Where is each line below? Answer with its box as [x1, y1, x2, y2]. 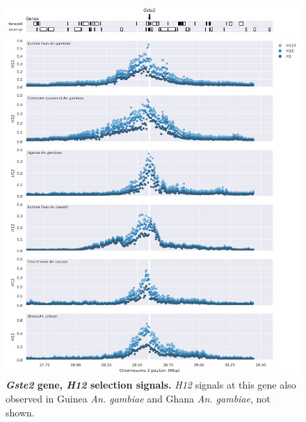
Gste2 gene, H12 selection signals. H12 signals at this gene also [6, 377, 296, 392]
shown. [6, 405, 35, 419]
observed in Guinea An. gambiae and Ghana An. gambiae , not [6, 391, 271, 405]
